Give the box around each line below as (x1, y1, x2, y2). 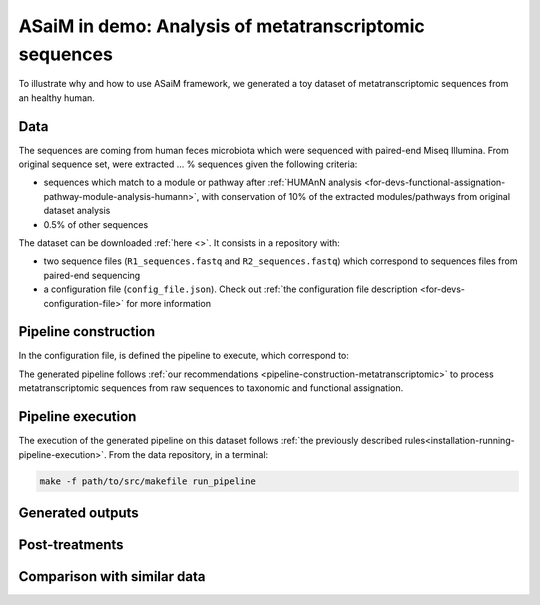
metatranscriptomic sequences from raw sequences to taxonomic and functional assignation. (18, 382, 404, 394)
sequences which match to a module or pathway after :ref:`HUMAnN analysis (43, 176, 362, 189)
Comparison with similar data (18, 568, 206, 585)
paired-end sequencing (43, 269, 141, 281)
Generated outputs (18, 504, 139, 521)
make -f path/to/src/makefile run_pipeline (39, 475, 257, 487)
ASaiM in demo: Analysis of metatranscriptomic (18, 15, 425, 37)
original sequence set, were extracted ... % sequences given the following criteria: (18, 158, 358, 170)
